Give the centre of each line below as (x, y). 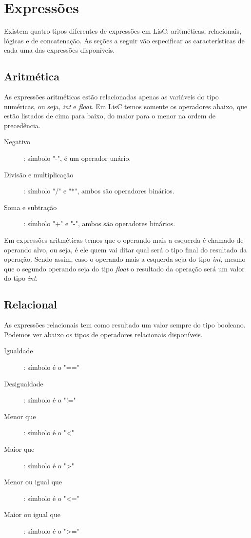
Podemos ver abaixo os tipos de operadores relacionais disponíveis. (103, 334)
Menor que (20, 416)
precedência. (22, 125)
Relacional (30, 304)
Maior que (19, 449)
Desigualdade (24, 383)
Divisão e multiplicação (39, 174)
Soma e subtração (30, 207)
